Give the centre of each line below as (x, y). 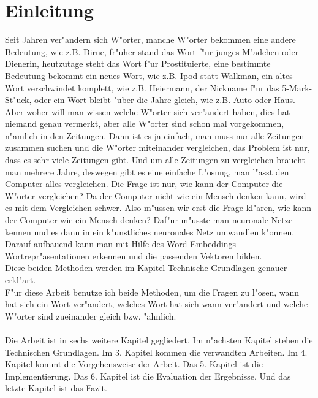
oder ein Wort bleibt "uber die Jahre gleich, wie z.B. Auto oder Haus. (165, 100)
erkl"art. (21, 280)
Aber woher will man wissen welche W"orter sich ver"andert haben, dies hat (148, 111)
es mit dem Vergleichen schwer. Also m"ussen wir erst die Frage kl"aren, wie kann (158, 208)
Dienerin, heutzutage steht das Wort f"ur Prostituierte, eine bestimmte (138, 63)
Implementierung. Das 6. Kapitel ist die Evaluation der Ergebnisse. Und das (148, 376)
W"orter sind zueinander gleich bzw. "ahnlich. (91, 316)
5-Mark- (297, 87)
